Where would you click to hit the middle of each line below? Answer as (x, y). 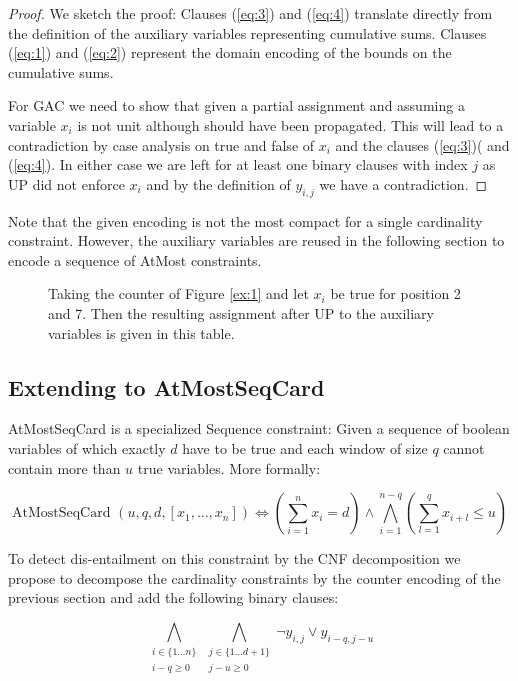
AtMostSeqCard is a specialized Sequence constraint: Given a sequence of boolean (259, 428)
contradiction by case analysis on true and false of (161, 144)
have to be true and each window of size (305, 447)
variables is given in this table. (141, 332)
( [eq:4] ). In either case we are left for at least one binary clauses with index (238, 164)
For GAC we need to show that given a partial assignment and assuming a (236, 105)
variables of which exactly (87, 447)
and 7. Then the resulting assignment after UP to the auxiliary (241, 312)
